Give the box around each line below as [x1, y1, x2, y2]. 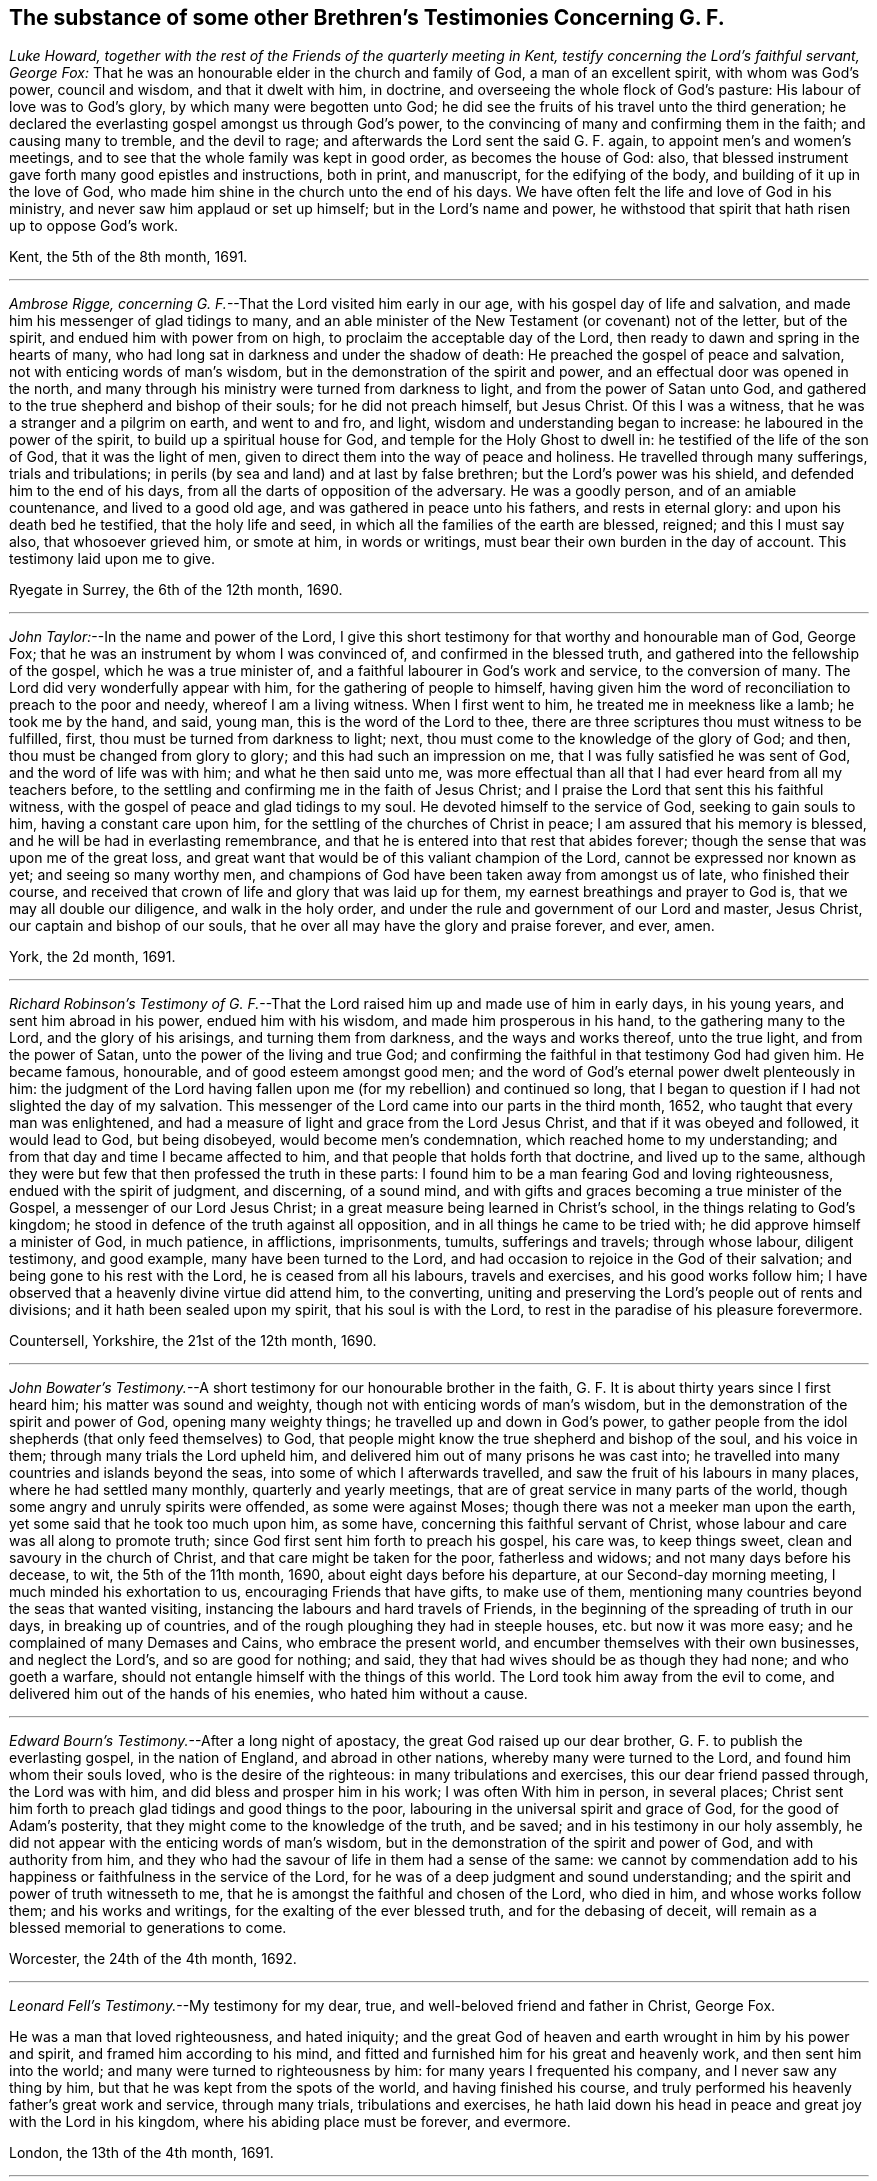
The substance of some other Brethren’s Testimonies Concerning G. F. [9, 5, 725, 30]
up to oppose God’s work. [9, 217, 179, 235]
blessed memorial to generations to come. [9, 1919, 287, 1937]
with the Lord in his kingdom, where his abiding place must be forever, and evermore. [9, 2113, 571, 2131]
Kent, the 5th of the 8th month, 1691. [9, 248, 248, 266]
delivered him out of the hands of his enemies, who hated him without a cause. [9, 1685, 528, 1703]
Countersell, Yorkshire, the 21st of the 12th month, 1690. [9, 1332, 377, 1350]
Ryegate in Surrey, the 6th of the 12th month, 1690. [9, 581, 343, 599]
